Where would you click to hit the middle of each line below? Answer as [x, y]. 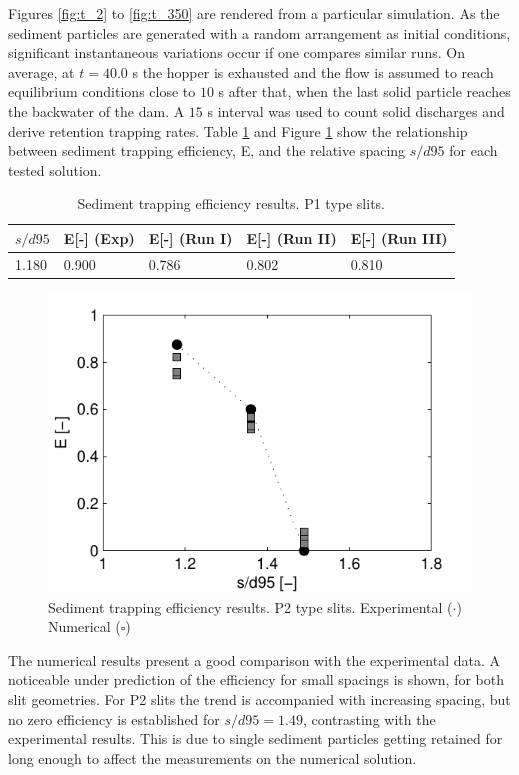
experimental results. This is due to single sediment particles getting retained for [255, 738]
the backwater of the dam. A [96, 110]
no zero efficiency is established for [114, 718]
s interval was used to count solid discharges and [356, 110]
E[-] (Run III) [399, 237]
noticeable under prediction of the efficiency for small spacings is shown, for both [256, 679]
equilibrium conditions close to [102, 91]
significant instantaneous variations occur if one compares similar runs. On [236, 52]
